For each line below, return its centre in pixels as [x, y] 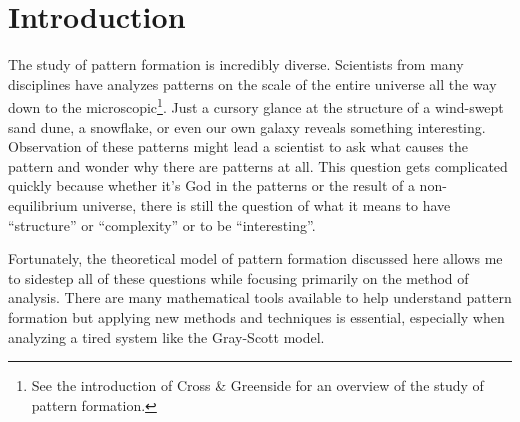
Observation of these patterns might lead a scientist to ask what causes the [238, 146]
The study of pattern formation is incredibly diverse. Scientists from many [236, 64]
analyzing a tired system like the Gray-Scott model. [166, 336]
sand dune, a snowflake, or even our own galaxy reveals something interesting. [247, 126]
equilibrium [43, 204]
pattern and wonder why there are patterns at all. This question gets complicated [258, 165]
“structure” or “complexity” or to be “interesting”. [162, 224]
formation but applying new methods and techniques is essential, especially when [256, 316]
